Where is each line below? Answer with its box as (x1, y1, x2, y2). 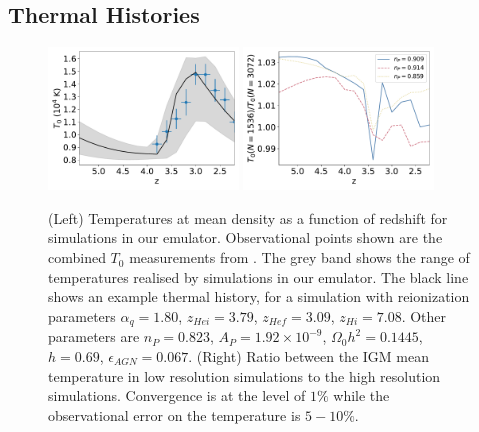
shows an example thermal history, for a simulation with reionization (48, 286, 470, 307)
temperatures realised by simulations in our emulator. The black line (48, 266, 469, 287)
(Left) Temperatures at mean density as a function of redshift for (48, 207, 448, 228)
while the (333, 385, 390, 406)
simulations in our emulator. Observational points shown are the (48, 227, 443, 248)
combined (48, 247, 106, 268)
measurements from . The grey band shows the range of (129, 247, 470, 268)
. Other (401, 305, 447, 326)
